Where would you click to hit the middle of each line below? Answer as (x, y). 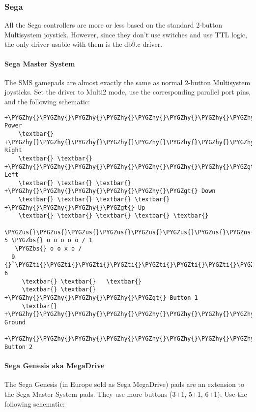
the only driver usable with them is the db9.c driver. (84, 44)
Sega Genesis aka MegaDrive (55, 365)
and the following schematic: (47, 101)
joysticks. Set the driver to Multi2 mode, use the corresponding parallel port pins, (128, 92)
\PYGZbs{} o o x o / (48, 249)
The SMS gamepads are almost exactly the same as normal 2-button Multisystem (128, 82)
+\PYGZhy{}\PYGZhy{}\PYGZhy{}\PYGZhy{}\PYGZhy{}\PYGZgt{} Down (110, 191)
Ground (15, 322)
